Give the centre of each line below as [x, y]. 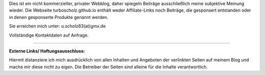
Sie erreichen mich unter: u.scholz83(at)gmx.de [57, 26]
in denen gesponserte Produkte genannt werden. [59, 17]
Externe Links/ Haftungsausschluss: [47, 51]
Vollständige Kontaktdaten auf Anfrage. [49, 35]
